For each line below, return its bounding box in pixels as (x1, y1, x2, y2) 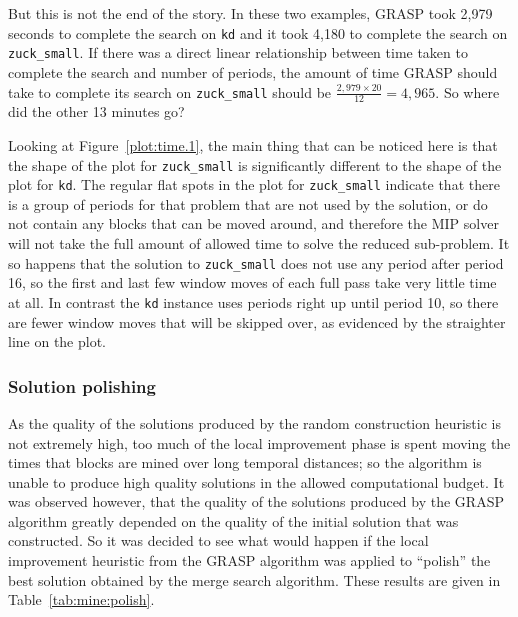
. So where (435, 81, 500, 102)
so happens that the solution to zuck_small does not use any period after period (8, 252, 504, 273)
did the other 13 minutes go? (8, 101, 185, 122)
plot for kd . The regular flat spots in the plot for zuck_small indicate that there (8, 174, 500, 195)
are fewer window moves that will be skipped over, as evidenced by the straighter (8, 311, 506, 332)
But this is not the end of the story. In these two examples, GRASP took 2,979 (8, 3, 493, 23)
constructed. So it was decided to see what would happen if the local (8, 530, 429, 551)
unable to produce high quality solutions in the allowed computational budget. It (8, 471, 505, 492)
